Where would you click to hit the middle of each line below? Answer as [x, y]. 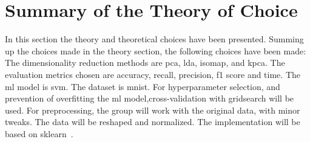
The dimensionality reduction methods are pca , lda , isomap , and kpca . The [145, 63]
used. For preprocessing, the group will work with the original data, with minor [153, 110]
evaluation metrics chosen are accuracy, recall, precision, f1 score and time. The [153, 74]
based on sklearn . [39, 133]
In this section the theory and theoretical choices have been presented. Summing [154, 39]
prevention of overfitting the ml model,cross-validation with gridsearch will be [150, 98]
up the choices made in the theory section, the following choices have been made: [156, 50]
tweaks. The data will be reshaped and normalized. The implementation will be [153, 122]
